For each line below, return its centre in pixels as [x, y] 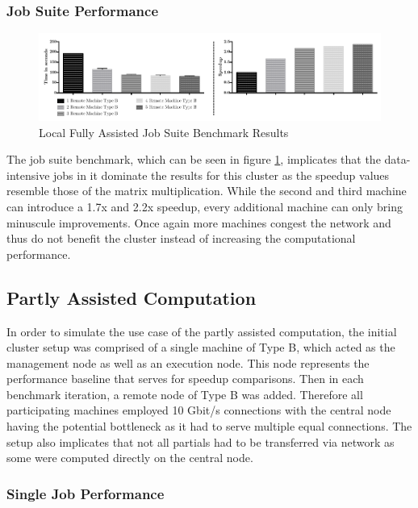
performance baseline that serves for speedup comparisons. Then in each [185, 379]
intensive [28, 175]
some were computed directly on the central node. [130, 458]
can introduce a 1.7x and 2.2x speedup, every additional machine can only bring [205, 206]
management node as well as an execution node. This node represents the [188, 362]
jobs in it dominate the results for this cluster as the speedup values [222, 175]
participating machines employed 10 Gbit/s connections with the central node [199, 410]
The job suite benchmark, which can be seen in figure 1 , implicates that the [194, 159]
